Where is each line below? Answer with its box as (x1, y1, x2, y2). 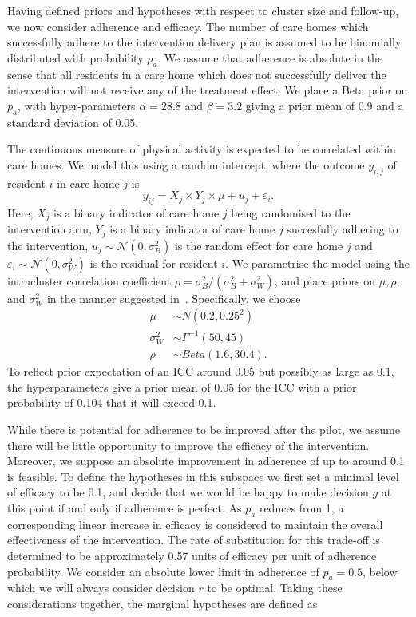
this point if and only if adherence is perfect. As (7, 499, 242, 515)
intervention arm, (7, 221, 92, 237)
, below (363, 563, 398, 579)
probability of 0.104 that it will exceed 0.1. (7, 394, 216, 411)
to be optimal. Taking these (207, 579, 343, 596)
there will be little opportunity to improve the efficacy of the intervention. (7, 436, 370, 453)
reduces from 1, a (259, 499, 344, 515)
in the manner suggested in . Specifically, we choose (46, 289, 301, 306)
